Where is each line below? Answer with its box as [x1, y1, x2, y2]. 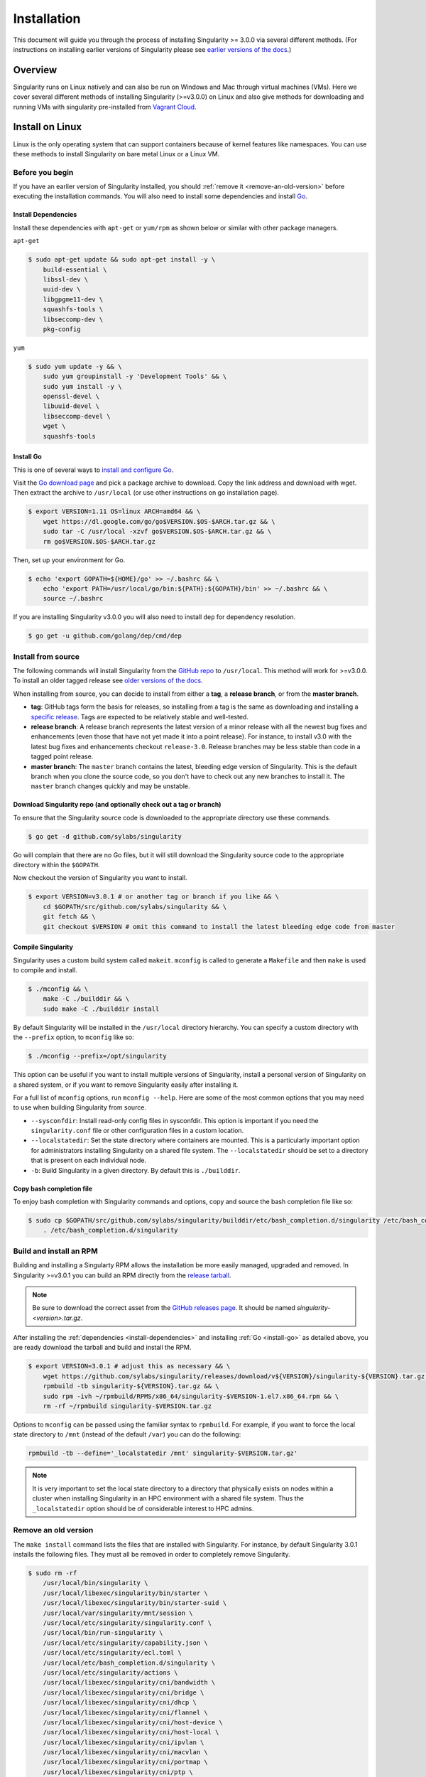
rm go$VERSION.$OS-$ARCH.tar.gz [43, 537, 156, 545]
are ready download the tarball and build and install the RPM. [13, 1343, 192, 1352]
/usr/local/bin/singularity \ [43, 1579, 148, 1587]
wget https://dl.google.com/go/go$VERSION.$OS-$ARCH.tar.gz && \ [43, 517, 275, 525]
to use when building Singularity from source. [13, 1103, 147, 1112]
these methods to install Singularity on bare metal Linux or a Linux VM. [13, 149, 220, 158]
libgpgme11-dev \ [43, 295, 104, 304]
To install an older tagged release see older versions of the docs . [13, 676, 204, 685]
